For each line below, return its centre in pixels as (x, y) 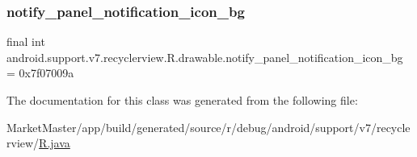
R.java (55, 143)
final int (26, 41)
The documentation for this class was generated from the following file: (182, 100)
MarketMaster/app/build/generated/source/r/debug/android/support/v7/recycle (208, 127)
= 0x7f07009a (40, 73)
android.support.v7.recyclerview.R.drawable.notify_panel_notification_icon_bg (205, 57)
